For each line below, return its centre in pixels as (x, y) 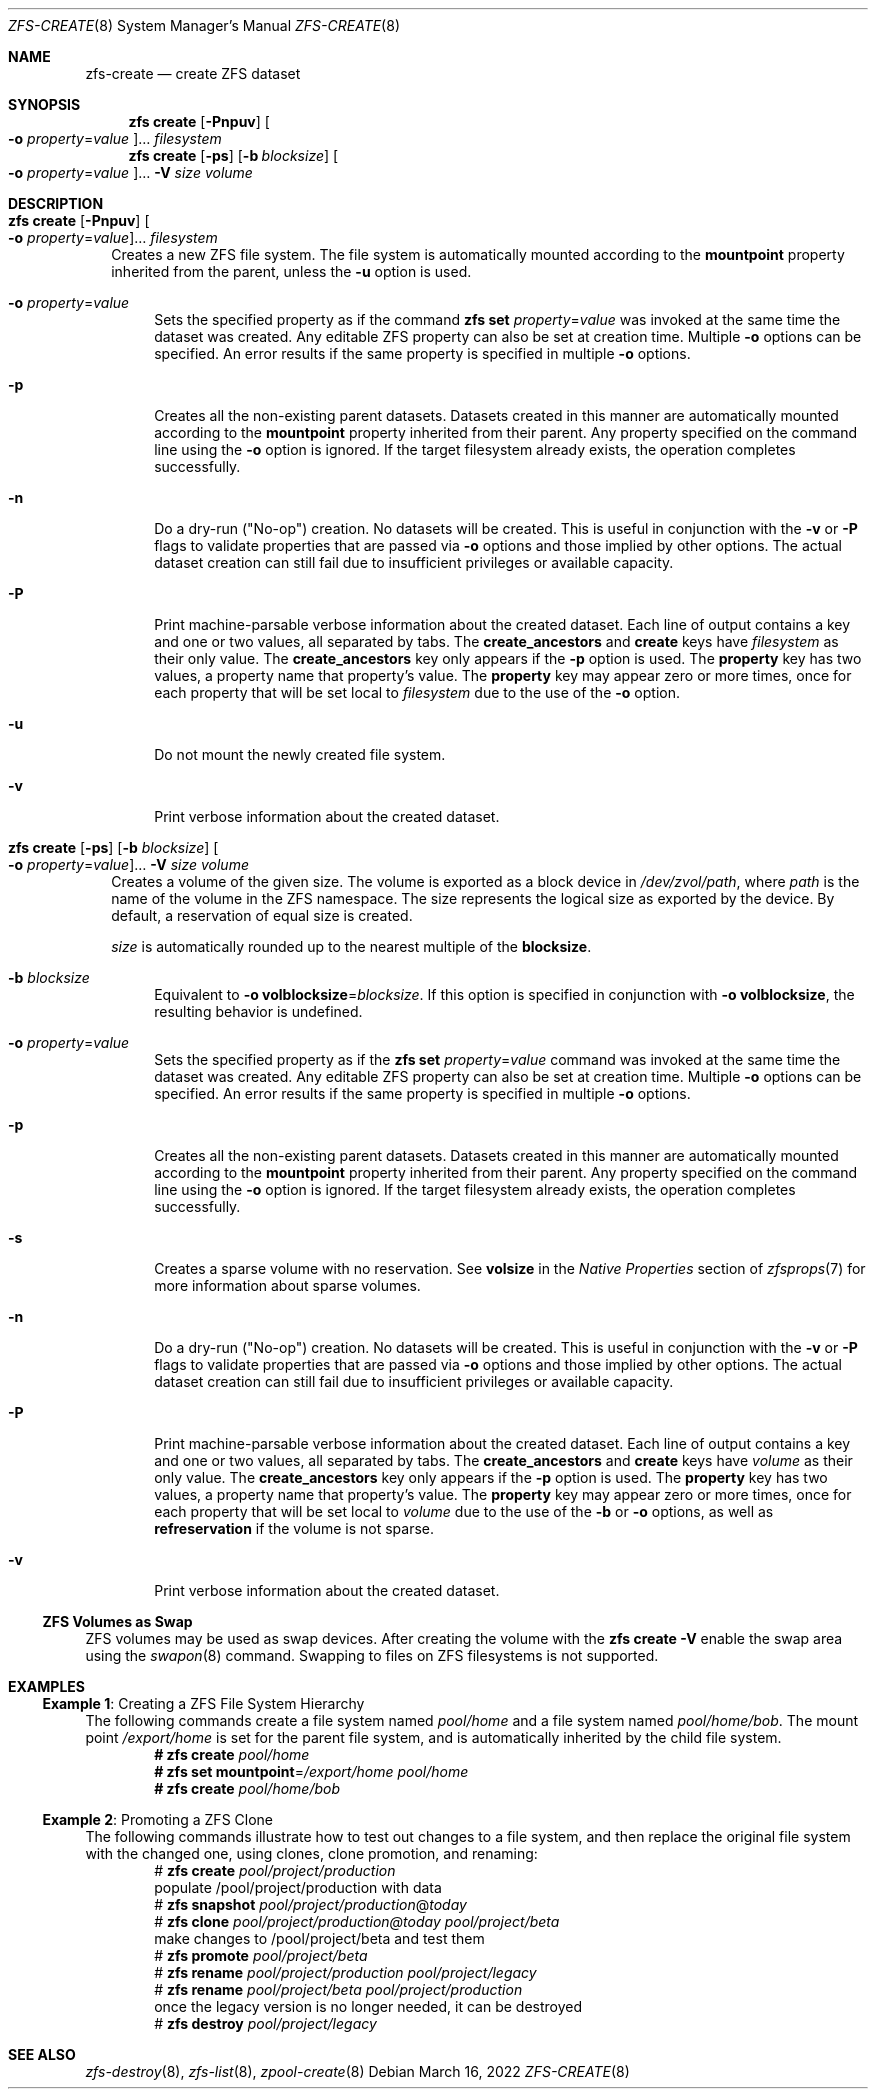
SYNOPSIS (44, 104)
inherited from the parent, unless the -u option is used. (291, 271)
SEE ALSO (42, 2054)
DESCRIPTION (56, 203)
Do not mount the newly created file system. (300, 754)
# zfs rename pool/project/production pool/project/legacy (345, 1972)
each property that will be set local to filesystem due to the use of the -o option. (417, 692)
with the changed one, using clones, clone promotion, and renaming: (311, 1853)
